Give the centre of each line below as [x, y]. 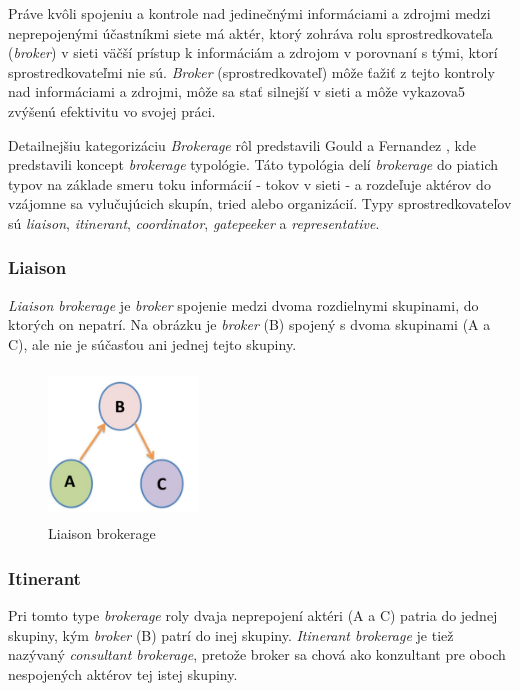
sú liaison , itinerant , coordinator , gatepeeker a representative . [194, 222]
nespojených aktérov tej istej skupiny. [123, 673]
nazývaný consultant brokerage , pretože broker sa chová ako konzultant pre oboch [257, 654]
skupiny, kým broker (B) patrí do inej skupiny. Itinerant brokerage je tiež [231, 634]
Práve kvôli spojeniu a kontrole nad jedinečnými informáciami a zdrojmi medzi [249, 13]
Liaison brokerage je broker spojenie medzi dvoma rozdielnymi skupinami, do [243, 304]
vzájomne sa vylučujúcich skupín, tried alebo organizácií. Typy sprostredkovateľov [260, 203]
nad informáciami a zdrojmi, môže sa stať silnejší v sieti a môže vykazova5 [236, 91]
